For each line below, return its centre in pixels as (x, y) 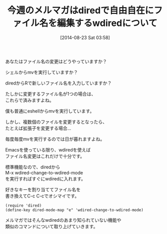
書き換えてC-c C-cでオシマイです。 (42, 196)
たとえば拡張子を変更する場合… (38, 128)
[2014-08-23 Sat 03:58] (85, 37)
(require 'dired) (24, 206)
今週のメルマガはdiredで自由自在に (81, 10)
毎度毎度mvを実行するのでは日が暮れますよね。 (55, 139)
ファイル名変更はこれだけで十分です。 (45, 156)
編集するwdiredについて (107, 23)
